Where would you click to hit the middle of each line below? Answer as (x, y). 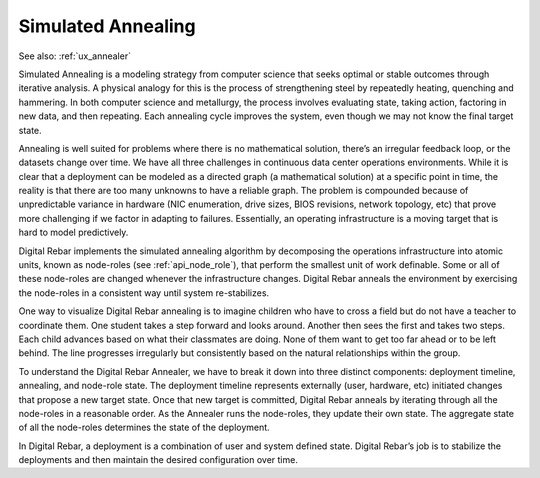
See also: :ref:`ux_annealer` (75, 56)
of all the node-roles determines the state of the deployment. (144, 427)
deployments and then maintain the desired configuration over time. (158, 460)
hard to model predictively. (73, 232)
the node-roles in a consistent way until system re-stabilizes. (144, 292)
